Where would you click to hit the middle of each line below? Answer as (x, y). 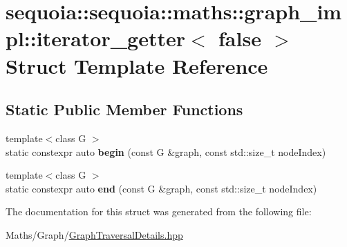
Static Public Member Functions (124, 109)
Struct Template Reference (137, 65)
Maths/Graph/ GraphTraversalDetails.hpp (94, 234)
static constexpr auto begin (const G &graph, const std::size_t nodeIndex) (166, 151)
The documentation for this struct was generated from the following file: (159, 211)
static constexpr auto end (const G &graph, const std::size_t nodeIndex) (161, 188)
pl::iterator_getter (95, 38)
